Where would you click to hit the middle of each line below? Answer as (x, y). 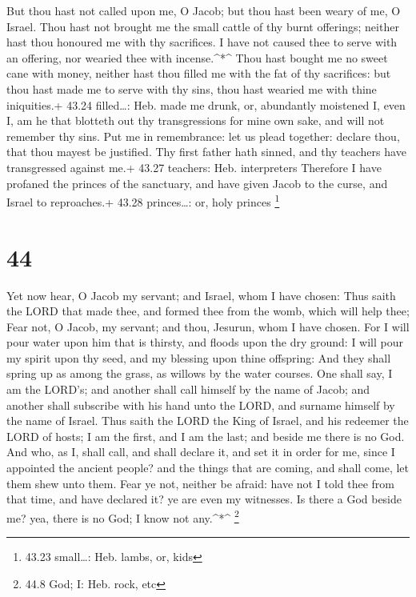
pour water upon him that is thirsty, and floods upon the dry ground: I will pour (205, 342)
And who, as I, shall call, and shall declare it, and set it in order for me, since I (201, 452)
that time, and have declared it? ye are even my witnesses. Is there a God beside (204, 499)
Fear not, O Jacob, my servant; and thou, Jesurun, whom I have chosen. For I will (208, 326)
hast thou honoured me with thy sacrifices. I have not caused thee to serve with (202, 42)
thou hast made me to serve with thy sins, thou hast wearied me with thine (192, 88)
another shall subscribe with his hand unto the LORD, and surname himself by (201, 405)
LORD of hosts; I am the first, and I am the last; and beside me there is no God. (206, 436)
